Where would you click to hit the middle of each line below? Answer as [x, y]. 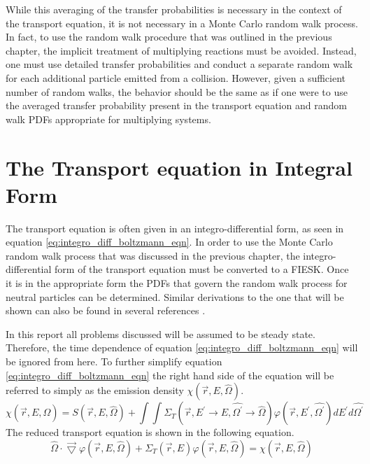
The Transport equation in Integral [179, 167]
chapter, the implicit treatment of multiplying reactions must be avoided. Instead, [181, 50]
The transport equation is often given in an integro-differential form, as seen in [175, 228]
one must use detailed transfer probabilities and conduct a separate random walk [179, 64]
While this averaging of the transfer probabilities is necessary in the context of [174, 9]
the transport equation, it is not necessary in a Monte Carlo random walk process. [182, 23]
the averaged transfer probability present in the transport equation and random [176, 105]
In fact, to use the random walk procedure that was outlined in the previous [169, 37]
